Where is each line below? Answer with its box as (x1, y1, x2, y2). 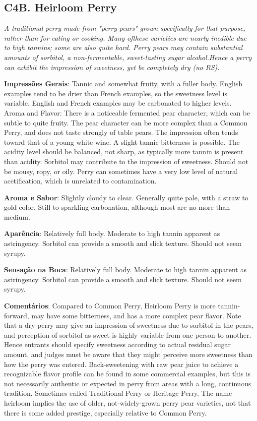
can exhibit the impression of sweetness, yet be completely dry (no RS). (4, 61, 220, 72)
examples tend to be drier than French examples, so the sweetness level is (4, 88, 227, 98)
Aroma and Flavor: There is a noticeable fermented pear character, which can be (4, 107, 250, 118)
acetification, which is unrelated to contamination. (4, 176, 157, 186)
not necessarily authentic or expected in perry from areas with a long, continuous (4, 378, 251, 388)
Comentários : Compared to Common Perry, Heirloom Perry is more (4, 301, 216, 311)
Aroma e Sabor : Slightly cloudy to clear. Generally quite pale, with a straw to (4, 192, 249, 202)
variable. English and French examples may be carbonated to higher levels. (4, 98, 232, 108)
